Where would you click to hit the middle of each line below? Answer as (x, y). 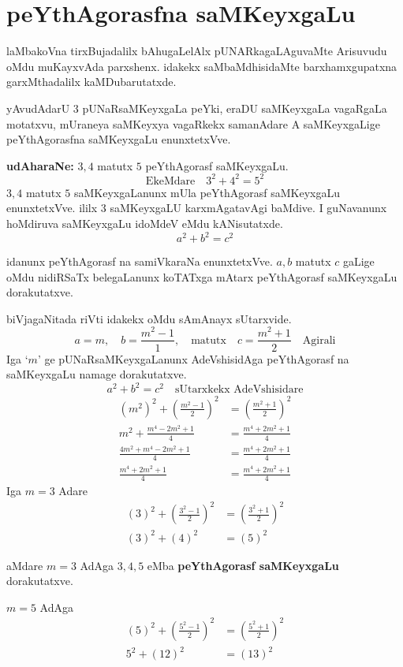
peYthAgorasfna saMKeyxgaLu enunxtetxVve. (119, 139)
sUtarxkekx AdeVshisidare (239, 390)
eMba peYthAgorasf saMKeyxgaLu (243, 565)
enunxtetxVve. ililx (52, 208)
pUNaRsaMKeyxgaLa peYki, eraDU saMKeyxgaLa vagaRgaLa (235, 108)
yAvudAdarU (38, 108)
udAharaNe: (40, 165)
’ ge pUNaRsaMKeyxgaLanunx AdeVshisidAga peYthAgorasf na (193, 358)
